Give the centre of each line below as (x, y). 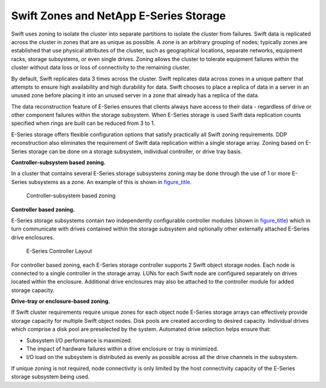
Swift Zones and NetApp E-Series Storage (119, 16)
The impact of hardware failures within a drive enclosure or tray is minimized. (122, 349)
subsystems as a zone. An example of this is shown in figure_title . (110, 182)
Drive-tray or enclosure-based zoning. (61, 301)
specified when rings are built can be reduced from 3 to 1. (83, 123)
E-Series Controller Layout (59, 251)
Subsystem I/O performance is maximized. (79, 340)
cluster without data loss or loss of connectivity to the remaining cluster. (101, 68)
